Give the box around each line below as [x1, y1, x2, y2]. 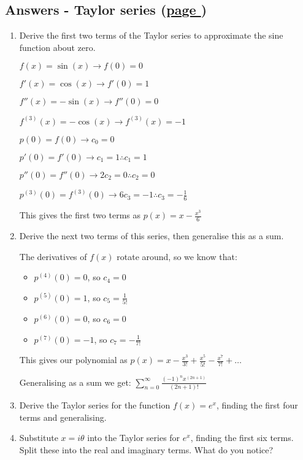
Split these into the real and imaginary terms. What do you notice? [19, 443, 274, 456]
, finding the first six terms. [190, 431, 294, 444]
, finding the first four [216, 398, 298, 411]
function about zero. [19, 40, 96, 53]
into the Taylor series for [87, 431, 180, 444]
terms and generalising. [19, 410, 107, 423]
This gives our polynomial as [19, 353, 128, 366]
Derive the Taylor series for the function [19, 398, 171, 411]
